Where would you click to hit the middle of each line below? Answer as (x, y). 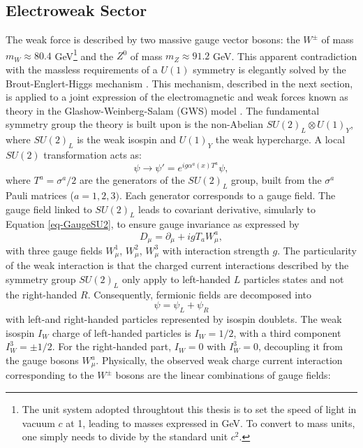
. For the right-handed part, (112, 346)
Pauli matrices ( (40, 195)
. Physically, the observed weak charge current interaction (219, 360)
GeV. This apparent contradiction (285, 56)
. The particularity (317, 250)
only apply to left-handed (176, 279)
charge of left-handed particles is (121, 332)
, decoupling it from (301, 346)
